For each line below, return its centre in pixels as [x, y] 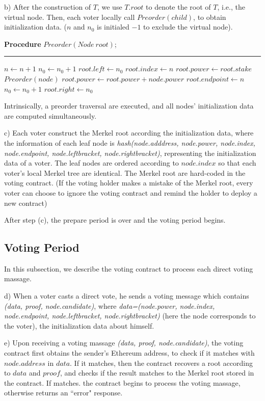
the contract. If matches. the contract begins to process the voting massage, [122, 382]
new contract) [26, 203]
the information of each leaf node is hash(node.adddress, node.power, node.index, [130, 142]
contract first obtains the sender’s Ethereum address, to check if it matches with [129, 353]
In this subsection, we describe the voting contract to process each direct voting [129, 268]
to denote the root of [178, 7]
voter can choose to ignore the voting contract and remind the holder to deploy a [131, 192]
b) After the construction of [48, 7]
